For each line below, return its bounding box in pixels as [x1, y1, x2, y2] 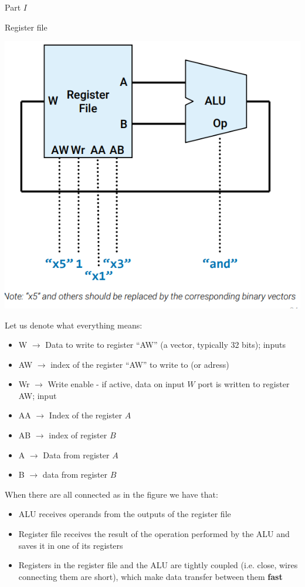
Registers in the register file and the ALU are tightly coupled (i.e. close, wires [18, 559, 298, 571]
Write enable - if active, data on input [48, 378, 185, 390]
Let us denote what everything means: [5, 318, 143, 331]
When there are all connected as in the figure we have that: [5, 488, 218, 500]
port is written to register [198, 378, 290, 390]
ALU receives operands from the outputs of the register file [18, 508, 231, 520]
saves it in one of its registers [18, 539, 123, 551]
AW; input [18, 389, 57, 401]
